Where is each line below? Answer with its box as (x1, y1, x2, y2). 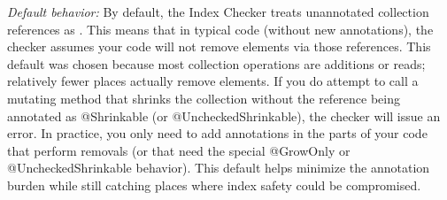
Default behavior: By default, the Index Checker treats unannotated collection (7, 3, 429, 20)
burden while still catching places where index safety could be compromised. (7, 175, 421, 194)
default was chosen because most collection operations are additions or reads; (7, 54, 426, 73)
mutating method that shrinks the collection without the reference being (7, 88, 401, 107)
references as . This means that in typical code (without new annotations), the (7, 19, 434, 38)
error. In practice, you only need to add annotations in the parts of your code (7, 124, 428, 142)
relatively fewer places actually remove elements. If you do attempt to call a (7, 72, 419, 90)
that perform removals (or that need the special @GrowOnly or (7, 141, 351, 159)
